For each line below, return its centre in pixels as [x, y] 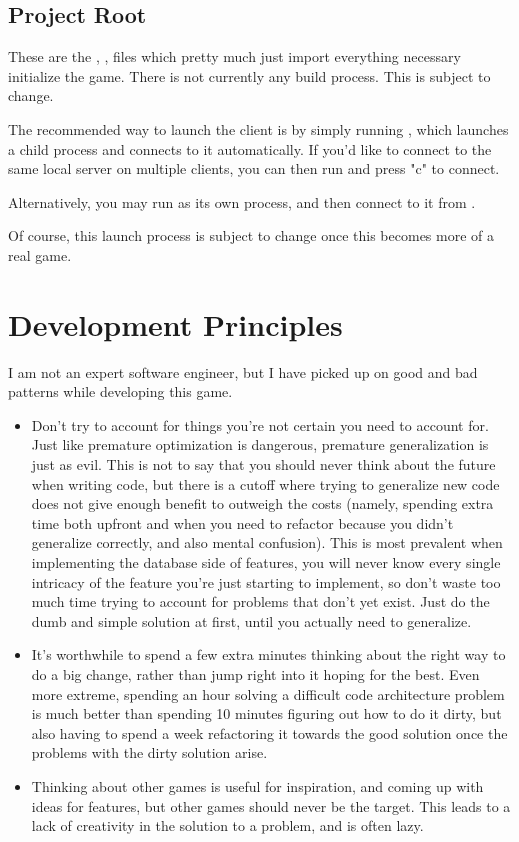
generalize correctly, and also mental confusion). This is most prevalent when [267, 542]
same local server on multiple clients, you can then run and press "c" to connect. [254, 168]
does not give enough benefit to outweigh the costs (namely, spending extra [262, 503]
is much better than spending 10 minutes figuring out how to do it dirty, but [266, 713]
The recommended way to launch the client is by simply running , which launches [258, 128]
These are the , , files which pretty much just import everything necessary [234, 56]
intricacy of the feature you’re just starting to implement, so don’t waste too [266, 581]
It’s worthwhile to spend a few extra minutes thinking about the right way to [268, 654]
